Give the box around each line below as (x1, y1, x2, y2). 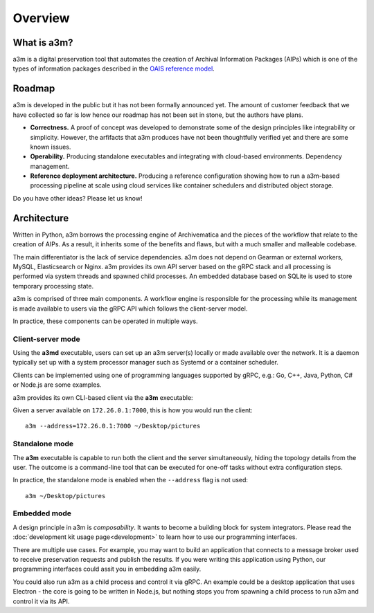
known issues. (30, 143, 71, 151)
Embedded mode (12, 509, 72, 518)
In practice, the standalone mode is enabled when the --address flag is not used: (12, 476, 249, 484)
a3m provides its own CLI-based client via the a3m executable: (12, 393, 193, 401)
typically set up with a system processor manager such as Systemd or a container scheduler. (12, 358, 278, 367)
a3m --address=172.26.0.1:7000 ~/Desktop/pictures (25, 422, 201, 430)
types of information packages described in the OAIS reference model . (12, 64, 215, 73)
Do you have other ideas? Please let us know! (12, 194, 143, 202)
